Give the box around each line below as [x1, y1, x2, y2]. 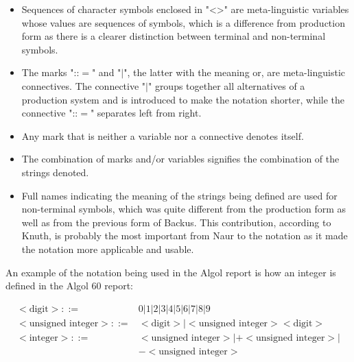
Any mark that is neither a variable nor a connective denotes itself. [21, 128, 304, 143]
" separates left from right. [90, 106, 202, 120]
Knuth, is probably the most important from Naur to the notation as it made [21, 228, 348, 243]
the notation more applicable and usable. [21, 241, 194, 256]
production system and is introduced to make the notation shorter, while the [21, 92, 345, 106]
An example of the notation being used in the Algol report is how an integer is [5, 265, 336, 279]
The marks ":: [21, 65, 80, 80]
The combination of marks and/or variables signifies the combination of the [21, 152, 340, 166]
